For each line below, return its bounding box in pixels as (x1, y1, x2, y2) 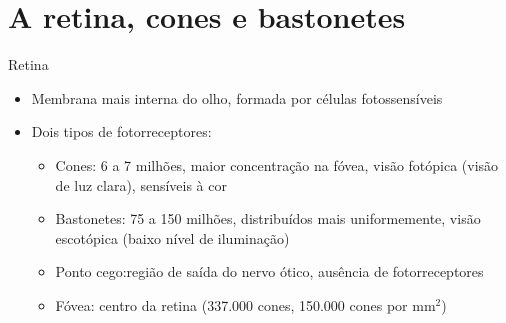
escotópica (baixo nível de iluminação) (55, 227, 290, 248)
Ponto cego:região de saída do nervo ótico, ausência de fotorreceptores (55, 261, 484, 282)
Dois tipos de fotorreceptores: (31, 121, 212, 142)
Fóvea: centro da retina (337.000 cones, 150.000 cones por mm (55, 294, 436, 315)
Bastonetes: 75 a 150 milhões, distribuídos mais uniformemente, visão (55, 208, 481, 229)
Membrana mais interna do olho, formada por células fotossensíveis (31, 87, 443, 108)
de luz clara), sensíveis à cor (55, 174, 227, 195)
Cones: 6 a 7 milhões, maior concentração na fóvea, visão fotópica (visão (55, 154, 499, 175)
